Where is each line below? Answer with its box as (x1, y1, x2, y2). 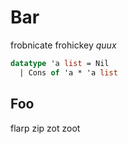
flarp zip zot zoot (10, 122, 81, 134)
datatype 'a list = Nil (10, 58, 110, 68)
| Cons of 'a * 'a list (19, 67, 118, 78)
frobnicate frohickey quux (10, 39, 117, 51)
